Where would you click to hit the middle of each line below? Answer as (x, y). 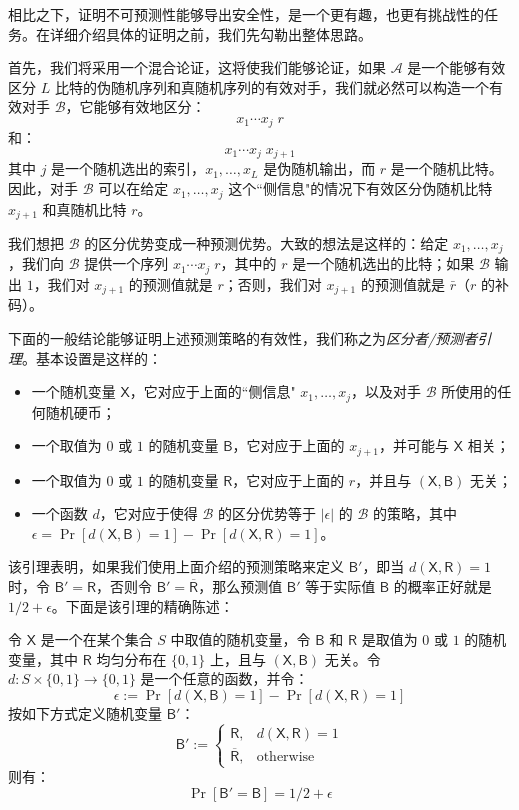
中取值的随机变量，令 (240, 639)
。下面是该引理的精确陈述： (142, 605)
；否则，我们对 (272, 283)
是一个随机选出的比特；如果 (383, 263)
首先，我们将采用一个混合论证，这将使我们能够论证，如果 (197, 67)
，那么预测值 (240, 585)
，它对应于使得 (148, 513)
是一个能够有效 (456, 67)
